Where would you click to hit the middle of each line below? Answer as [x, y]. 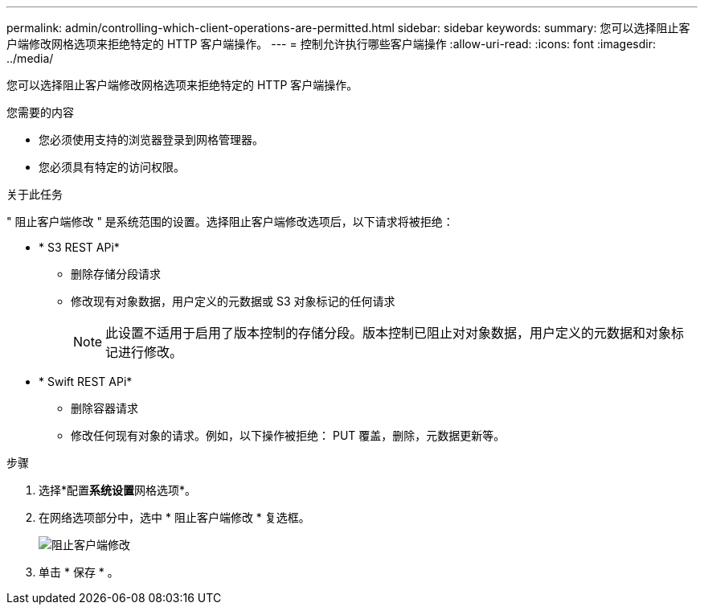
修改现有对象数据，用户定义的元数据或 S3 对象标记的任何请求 [233, 301]
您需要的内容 [40, 112]
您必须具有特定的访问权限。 [112, 167]
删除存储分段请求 [116, 274]
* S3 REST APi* [79, 247]
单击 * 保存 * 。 [79, 572]
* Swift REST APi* [86, 381]
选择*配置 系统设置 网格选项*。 [118, 490]
